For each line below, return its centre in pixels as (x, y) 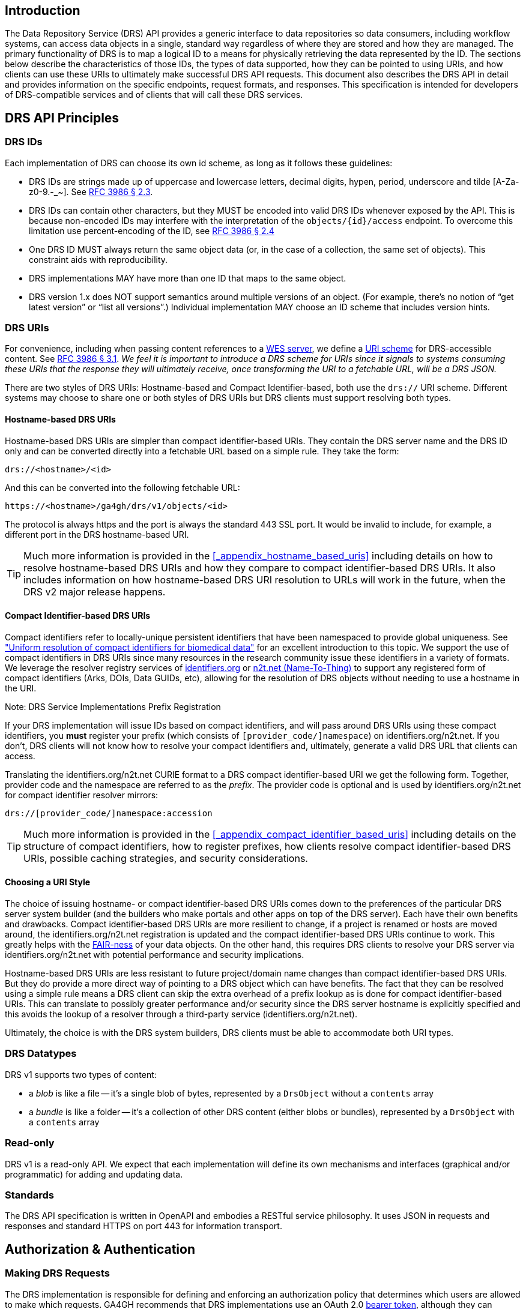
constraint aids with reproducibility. (98, 259)
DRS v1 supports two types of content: (81, 1074)
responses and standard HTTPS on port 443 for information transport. (144, 1226)
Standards (30, 1195)
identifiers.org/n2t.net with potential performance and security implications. (155, 955)
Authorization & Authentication (100, 1249)
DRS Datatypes (41, 1054)
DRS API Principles (62, 118)
